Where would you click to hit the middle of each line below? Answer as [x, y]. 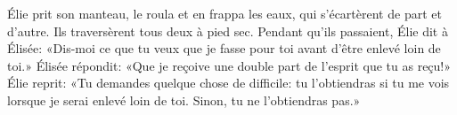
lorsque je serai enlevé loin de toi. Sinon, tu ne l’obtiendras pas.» [184, 100]
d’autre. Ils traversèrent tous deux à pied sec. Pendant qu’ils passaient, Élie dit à [228, 31]
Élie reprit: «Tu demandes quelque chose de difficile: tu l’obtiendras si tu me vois [228, 83]
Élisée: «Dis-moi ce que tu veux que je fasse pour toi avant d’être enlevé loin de [224, 48]
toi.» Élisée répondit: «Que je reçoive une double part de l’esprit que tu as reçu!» [229, 65]
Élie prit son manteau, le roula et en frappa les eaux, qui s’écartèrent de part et [224, 13]
